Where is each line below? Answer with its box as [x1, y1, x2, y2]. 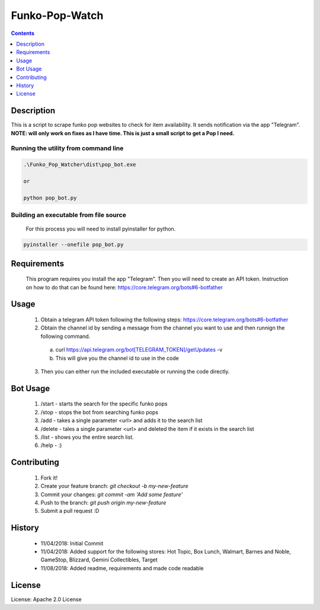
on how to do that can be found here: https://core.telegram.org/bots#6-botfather [25, 283, 223, 290]
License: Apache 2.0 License [11, 596, 82, 603]
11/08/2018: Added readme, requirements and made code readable [40, 564, 204, 571]
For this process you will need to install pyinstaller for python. [25, 225, 176, 232]
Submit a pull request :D [40, 507, 100, 515]
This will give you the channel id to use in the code [55, 354, 179, 362]
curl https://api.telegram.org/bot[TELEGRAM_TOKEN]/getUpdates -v [55, 346, 223, 353]
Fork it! [40, 474, 58, 481]
